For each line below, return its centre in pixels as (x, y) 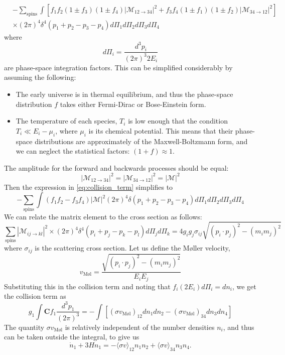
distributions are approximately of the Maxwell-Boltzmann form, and (141, 141)
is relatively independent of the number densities (140, 327)
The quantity (24, 327)
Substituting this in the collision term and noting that (87, 286)
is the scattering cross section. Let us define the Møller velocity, (132, 248)
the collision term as (35, 296)
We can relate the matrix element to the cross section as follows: (103, 216)
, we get (244, 286)
